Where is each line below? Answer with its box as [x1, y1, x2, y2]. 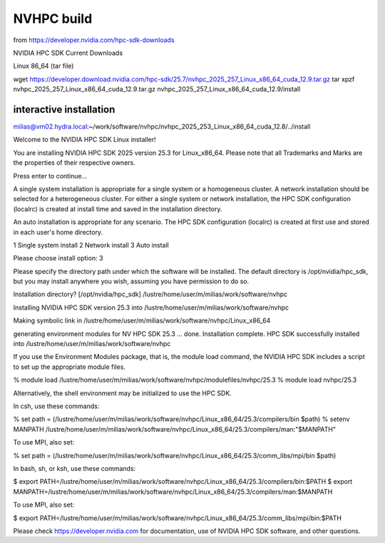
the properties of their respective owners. [13, 158, 135, 167]
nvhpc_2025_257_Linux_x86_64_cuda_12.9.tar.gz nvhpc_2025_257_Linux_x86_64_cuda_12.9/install [13, 85, 301, 93]
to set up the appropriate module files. [13, 362, 126, 371]
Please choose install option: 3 [13, 254, 103, 263]
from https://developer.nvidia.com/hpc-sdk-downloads [13, 36, 175, 44]
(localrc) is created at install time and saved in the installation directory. [13, 204, 222, 213]
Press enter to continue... [13, 171, 88, 180]
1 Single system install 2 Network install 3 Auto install [13, 240, 169, 249]
